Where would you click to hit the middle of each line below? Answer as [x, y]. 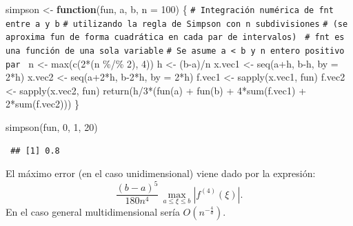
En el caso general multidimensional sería [93, 212]
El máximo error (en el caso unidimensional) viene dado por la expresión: [161, 173]
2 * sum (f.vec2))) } [43, 104]
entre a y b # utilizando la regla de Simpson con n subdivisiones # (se [177, 24]
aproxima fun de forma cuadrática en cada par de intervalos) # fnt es [175, 38]
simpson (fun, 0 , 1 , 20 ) [52, 127]
